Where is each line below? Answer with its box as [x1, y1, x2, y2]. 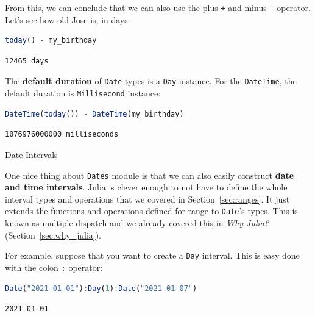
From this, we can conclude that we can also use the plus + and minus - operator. [5, 1, 311, 13]
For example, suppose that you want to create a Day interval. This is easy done [5, 249, 300, 262]
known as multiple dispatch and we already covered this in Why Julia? [5, 217, 269, 229]
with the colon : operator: [5, 260, 103, 273]
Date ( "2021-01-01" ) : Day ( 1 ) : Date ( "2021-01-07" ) [5, 284, 197, 293]
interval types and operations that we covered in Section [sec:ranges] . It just [5, 192, 290, 205]
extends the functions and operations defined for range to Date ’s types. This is [5, 204, 298, 217]
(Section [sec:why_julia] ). [5, 228, 102, 241]
